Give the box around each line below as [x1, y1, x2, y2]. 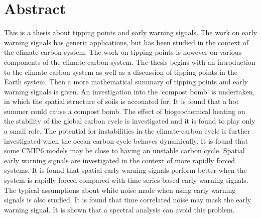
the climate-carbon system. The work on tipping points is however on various [4, 47, 242, 57]
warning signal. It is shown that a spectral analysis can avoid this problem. [4, 204, 235, 214]
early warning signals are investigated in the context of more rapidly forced [4, 155, 235, 165]
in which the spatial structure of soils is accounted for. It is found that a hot [4, 96, 239, 106]
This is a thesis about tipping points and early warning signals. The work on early [4, 27, 257, 38]
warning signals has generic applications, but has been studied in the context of [4, 37, 249, 47]
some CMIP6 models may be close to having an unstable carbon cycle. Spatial [4, 145, 245, 156]
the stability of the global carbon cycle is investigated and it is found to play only [4, 116, 255, 126]
